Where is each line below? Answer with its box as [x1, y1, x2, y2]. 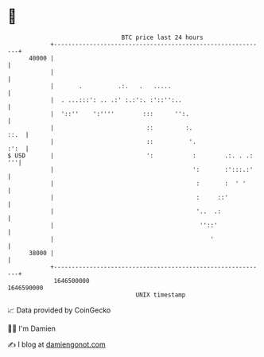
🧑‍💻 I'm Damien [7, 324, 56, 333]
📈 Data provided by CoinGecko [7, 305, 111, 315]
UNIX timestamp [135, 290, 186, 299]
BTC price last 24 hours [121, 33, 204, 41]
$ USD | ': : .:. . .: [7, 151, 254, 160]
